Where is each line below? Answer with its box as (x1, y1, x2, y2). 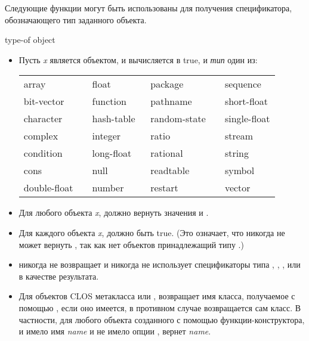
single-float (224, 111, 270, 126)
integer (92, 129, 121, 143)
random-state (150, 111, 206, 126)
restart (150, 181, 178, 195)
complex (23, 129, 58, 143)
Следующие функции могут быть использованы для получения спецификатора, (5, 2, 292, 14)
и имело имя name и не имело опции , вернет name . (18, 325, 211, 337)
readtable (150, 163, 190, 178)
